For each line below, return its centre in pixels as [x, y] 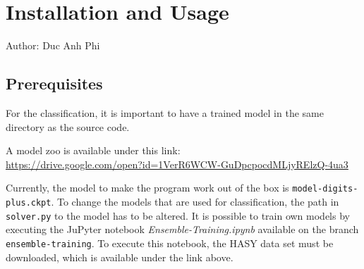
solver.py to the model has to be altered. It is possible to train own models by [178, 215]
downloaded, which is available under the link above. [120, 257]
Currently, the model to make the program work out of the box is [147, 188]
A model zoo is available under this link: [93, 150]
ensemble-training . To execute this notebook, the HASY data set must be [170, 243]
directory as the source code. [68, 126]
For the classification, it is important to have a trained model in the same [165, 112]
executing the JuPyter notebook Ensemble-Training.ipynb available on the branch [182, 229]
